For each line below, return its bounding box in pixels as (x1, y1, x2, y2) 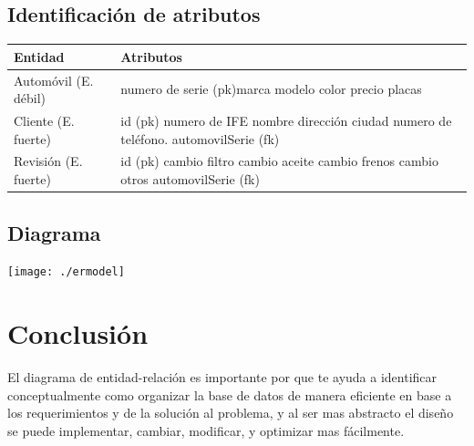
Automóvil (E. (14, 70, 94, 89)
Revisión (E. (14, 151, 83, 171)
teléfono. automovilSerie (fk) (120, 129, 280, 148)
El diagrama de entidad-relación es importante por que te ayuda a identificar (7, 368, 438, 387)
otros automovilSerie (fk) (120, 170, 260, 189)
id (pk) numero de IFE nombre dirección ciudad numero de (120, 110, 452, 130)
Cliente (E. (14, 110, 75, 130)
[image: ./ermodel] (7, 265, 125, 279)
